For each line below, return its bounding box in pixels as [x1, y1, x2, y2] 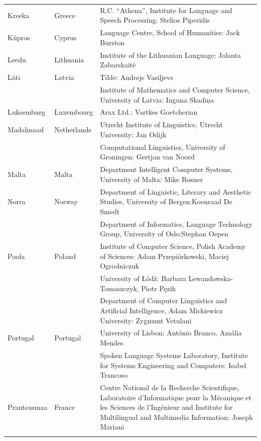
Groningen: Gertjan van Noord [100, 151, 195, 162]
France [54, 402, 75, 412]
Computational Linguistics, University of [100, 141, 225, 152]
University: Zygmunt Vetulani [100, 315, 192, 325]
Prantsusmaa [8, 402, 48, 412]
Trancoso [100, 370, 128, 380]
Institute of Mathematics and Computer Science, [100, 84, 250, 95]
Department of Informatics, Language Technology [100, 218, 253, 229]
